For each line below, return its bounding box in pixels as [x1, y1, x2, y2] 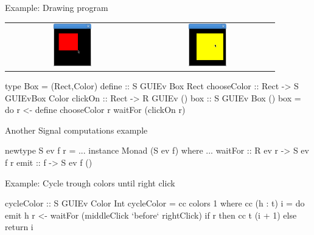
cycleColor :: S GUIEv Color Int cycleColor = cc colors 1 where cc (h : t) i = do [5, 197, 305, 209]
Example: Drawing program [5, 1, 108, 13]
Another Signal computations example [5, 123, 148, 136]
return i [5, 220, 33, 233]
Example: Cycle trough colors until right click [5, 176, 175, 189]
